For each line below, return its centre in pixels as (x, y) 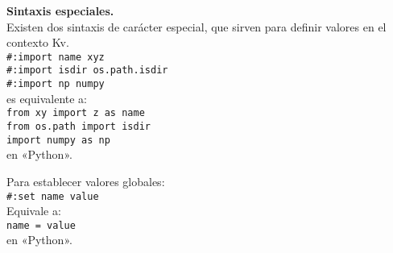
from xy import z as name (76, 113)
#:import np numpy (56, 84)
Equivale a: (34, 211)
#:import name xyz (56, 57)
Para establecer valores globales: (86, 181)
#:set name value (53, 196)
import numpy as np (58, 140)
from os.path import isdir (79, 126)
